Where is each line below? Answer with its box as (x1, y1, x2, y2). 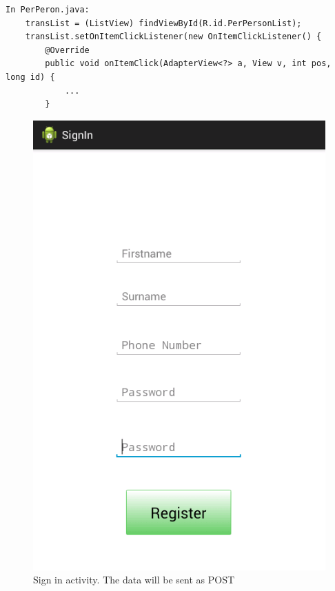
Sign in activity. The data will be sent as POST (33, 572, 235, 587)
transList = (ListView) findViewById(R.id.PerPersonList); (25, 18, 302, 28)
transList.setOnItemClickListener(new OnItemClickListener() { (25, 32, 322, 42)
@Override (45, 45, 90, 55)
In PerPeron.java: (6, 5, 90, 14)
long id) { (6, 72, 55, 82)
